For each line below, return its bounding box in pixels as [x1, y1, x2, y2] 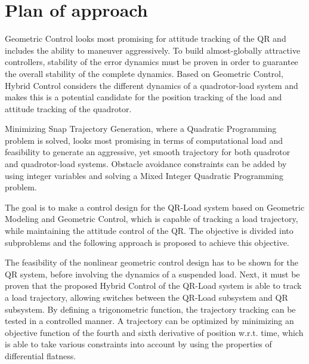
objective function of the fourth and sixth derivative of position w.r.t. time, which [5, 326, 304, 338]
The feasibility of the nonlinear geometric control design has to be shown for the [5, 256, 299, 269]
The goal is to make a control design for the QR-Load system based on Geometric [5, 200, 305, 213]
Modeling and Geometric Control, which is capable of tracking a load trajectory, [5, 212, 298, 225]
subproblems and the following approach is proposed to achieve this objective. [5, 236, 289, 248]
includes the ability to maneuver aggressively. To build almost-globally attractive [5, 44, 301, 56]
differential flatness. [5, 349, 76, 362]
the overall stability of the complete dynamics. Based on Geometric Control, [5, 67, 283, 79]
